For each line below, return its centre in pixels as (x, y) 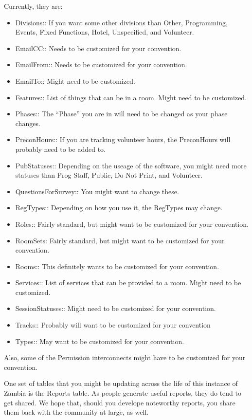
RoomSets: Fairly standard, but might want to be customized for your (120, 240)
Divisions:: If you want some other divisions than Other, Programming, (121, 22)
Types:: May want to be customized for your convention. (100, 341)
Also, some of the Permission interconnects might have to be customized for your (125, 357)
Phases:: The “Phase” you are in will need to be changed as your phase (121, 114)
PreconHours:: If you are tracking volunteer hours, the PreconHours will (123, 139)
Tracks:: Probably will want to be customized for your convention (113, 325)
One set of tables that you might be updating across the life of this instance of (121, 383)
